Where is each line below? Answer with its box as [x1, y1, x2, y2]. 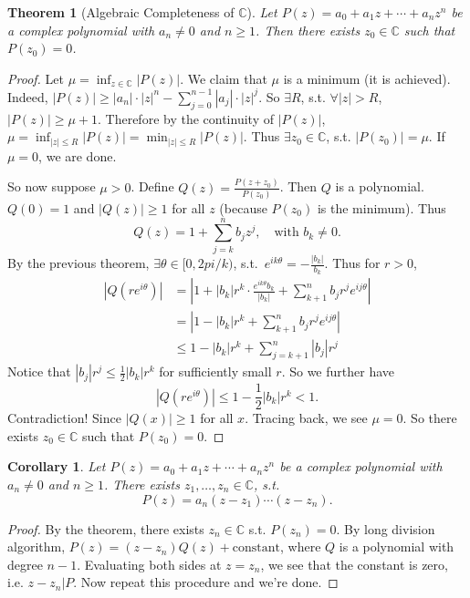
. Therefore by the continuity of [98, 108, 274, 128]
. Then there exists [256, 20, 360, 39]
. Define [131, 177, 174, 196]
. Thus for [324, 253, 381, 273]
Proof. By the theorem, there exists [7, 519, 204, 538]
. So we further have [281, 362, 395, 381]
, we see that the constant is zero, [260, 554, 448, 573]
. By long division [336, 519, 435, 538]
